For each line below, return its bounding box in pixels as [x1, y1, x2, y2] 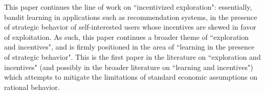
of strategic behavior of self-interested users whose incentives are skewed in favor [4, 21, 256, 32]
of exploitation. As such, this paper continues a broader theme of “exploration [4, 31, 249, 42]
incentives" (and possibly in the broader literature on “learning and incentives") [4, 61, 253, 72]
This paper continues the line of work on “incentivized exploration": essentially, [4, 2, 252, 12]
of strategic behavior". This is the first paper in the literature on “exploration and [4, 51, 261, 62]
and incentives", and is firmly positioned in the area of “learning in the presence [4, 41, 255, 52]
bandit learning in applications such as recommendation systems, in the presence [4, 11, 257, 22]
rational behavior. [4, 81, 60, 92]
